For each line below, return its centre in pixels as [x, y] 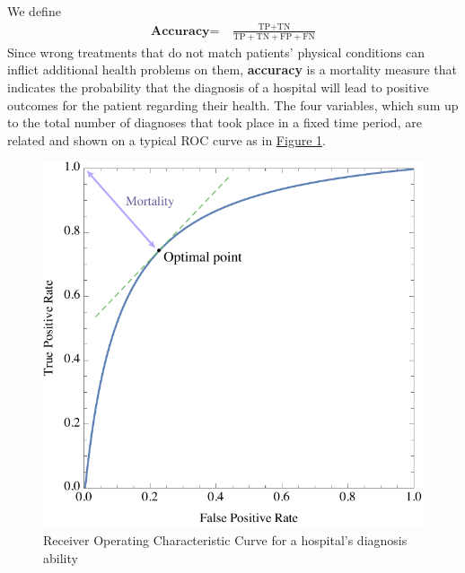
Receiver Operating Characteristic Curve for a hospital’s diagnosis [225, 540]
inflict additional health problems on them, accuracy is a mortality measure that [232, 69]
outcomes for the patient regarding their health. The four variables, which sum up [233, 104]
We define [34, 11]
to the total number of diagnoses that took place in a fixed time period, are [215, 122]
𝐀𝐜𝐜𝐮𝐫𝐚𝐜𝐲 [180, 31]
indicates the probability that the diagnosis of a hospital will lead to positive [218, 87]
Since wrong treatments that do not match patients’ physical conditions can [216, 52]
